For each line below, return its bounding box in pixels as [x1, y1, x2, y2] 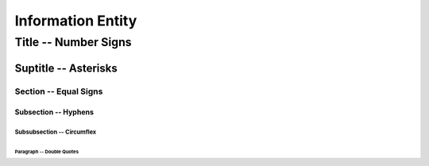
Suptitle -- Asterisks [14, 61, 118, 75]
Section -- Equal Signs [14, 86, 103, 97]
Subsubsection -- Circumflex [14, 128, 97, 137]
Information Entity [14, 12, 137, 29]
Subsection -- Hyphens [14, 107, 95, 117]
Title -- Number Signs [14, 35, 132, 49]
